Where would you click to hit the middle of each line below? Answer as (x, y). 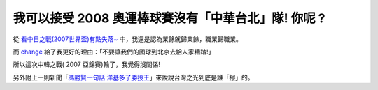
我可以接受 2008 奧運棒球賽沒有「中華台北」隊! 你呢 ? (169, 18)
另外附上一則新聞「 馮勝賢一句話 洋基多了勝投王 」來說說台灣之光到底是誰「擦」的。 (133, 77)
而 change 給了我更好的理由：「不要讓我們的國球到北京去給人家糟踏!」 (114, 52)
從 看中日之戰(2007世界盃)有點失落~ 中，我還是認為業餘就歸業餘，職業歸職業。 (128, 39)
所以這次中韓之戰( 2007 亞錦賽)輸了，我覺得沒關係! (86, 65)
